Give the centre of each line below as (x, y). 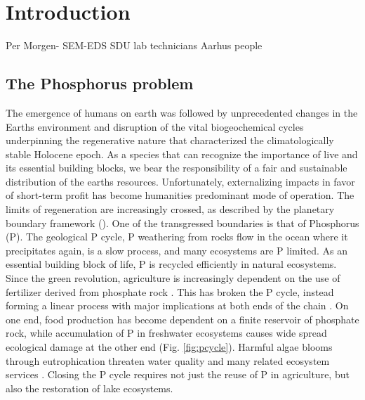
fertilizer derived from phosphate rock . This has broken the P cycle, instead (170, 291)
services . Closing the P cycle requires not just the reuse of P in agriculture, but (178, 374)
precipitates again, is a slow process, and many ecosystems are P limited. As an (177, 250)
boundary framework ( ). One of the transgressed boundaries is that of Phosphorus (182, 222)
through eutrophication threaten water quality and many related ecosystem (168, 360)
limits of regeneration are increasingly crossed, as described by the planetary (170, 209)
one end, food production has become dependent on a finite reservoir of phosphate (182, 319)
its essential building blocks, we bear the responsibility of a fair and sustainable (177, 168)
